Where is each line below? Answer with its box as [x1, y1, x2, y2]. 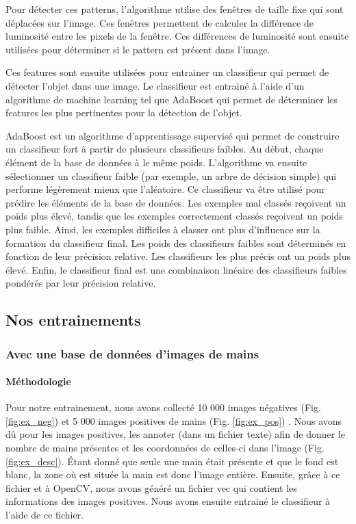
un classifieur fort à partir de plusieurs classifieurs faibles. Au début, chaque [5, 142, 324, 156]
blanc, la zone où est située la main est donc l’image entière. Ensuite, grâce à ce [5, 467, 340, 482]
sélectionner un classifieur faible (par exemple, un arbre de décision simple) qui [5, 168, 337, 183]
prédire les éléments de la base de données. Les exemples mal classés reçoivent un [5, 195, 346, 209]
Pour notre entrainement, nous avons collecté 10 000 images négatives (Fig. [5, 400, 321, 415]
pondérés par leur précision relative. [5, 276, 156, 290]
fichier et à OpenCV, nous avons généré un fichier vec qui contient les [5, 480, 297, 495]
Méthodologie [5, 374, 71, 389]
